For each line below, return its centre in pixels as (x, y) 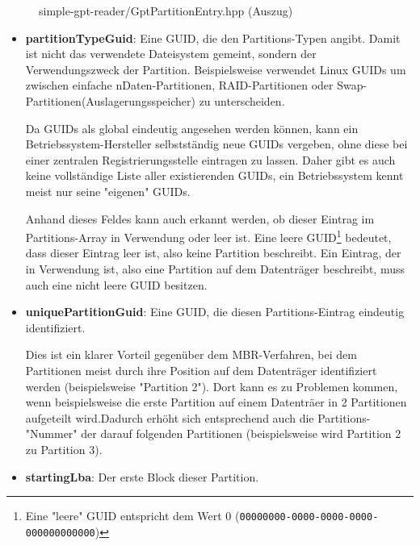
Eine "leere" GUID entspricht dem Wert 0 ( (132, 516)
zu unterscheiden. (242, 100)
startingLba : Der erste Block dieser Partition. (142, 476)
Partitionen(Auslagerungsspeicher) (110, 100)
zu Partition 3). (64, 449)
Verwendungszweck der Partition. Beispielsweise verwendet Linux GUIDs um (216, 69)
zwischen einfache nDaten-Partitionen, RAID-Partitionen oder (179, 85)
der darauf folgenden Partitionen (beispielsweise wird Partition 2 (241, 433)
